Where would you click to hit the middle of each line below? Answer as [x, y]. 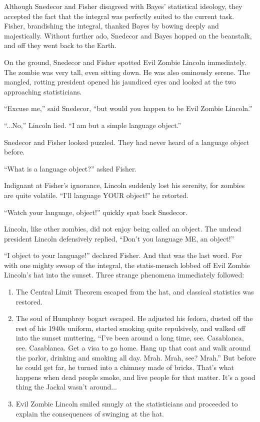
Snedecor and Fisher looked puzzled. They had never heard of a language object [127, 142]
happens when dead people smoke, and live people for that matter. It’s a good [135, 377]
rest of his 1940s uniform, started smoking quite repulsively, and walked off [130, 328]
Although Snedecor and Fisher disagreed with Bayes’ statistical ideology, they [123, 6]
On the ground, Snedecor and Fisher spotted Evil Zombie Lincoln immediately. [125, 62]
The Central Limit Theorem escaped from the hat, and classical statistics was [135, 292]
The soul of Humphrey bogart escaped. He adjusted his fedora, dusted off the [134, 318]
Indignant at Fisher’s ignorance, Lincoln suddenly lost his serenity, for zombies [124, 185]
